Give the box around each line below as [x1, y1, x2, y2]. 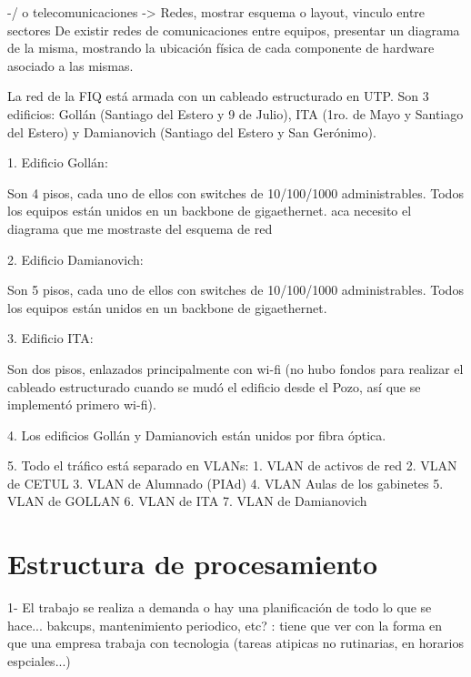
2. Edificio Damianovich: [7, 249, 144, 268]
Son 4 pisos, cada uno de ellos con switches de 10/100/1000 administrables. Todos [7, 183, 464, 202]
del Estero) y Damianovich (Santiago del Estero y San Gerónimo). [7, 122, 376, 141]
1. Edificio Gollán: [7, 153, 108, 172]
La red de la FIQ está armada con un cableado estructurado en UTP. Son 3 [7, 86, 429, 106]
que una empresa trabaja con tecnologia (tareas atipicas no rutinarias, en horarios [7, 633, 464, 652]
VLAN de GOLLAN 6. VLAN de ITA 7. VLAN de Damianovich [7, 491, 367, 510]
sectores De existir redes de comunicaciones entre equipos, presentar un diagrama [7, 20, 460, 39]
